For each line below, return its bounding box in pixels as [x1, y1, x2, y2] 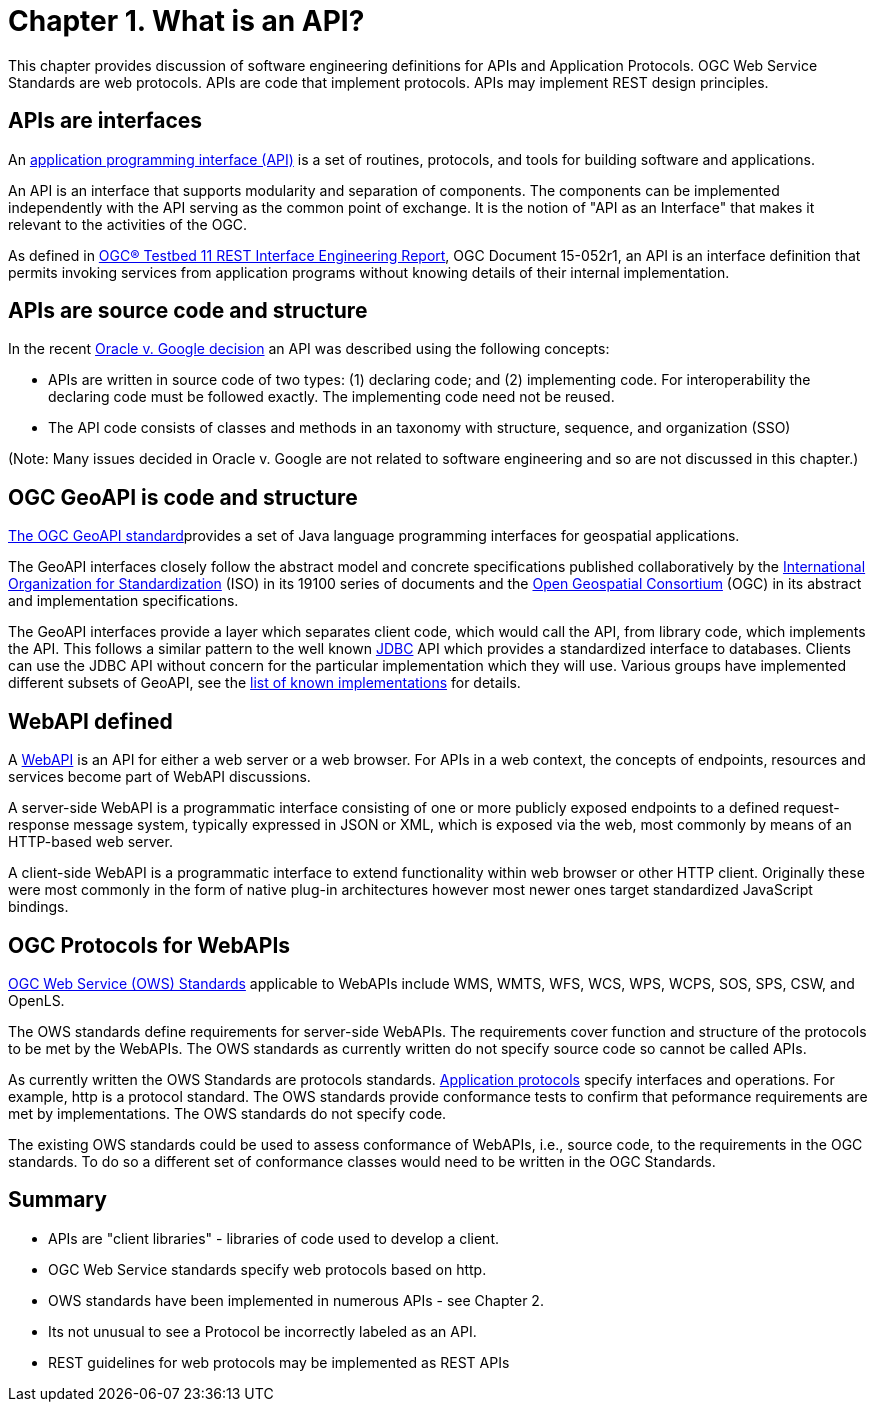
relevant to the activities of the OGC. [8, 215, 248, 233]
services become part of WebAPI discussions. [8, 768, 311, 786]
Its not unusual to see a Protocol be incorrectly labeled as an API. [48, 1322, 477, 1340]
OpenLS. [8, 991, 65, 1009]
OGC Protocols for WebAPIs [8, 932, 291, 958]
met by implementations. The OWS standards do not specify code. [8, 1104, 447, 1122]
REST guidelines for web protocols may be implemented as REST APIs [48, 1353, 510, 1371]
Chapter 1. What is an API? [8, 4, 365, 38]
